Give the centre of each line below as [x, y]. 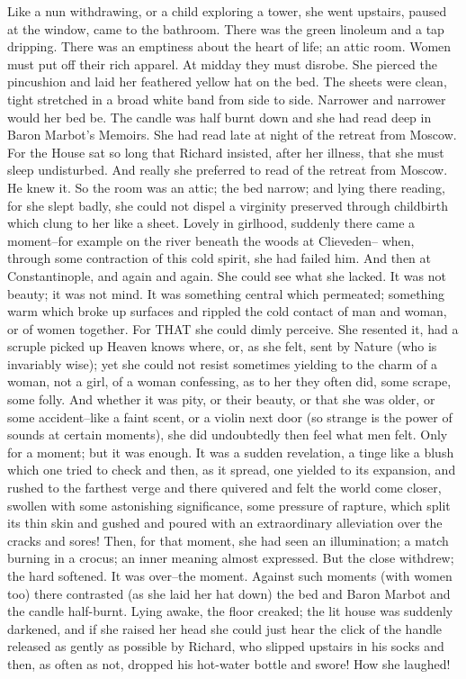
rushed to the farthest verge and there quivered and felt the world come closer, [224, 488]
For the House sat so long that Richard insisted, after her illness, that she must [226, 152]
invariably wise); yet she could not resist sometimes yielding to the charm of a [223, 363]
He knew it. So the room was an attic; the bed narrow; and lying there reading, [226, 187]
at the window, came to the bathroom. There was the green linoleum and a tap [226, 28]
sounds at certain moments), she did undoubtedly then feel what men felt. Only [228, 435]
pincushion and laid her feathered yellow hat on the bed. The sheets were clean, [227, 81]
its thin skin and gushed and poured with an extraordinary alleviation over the [225, 523]
